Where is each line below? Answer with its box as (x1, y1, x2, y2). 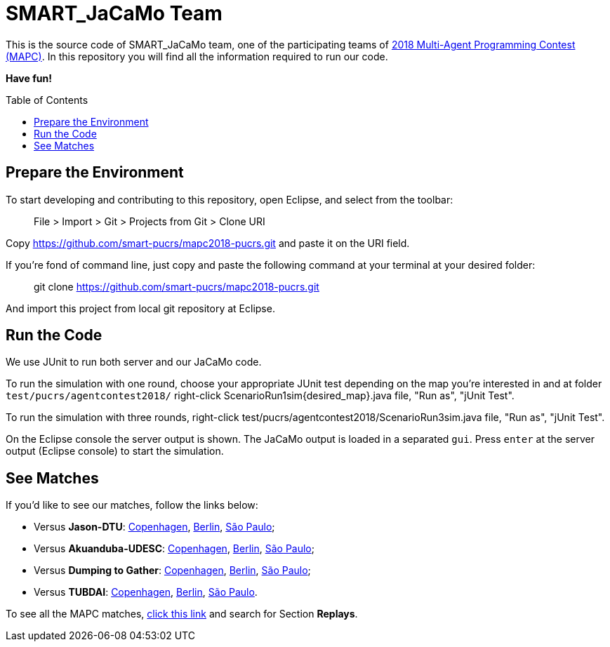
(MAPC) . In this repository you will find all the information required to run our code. (6, 50, 388, 62)
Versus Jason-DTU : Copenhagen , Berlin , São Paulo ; (34, 521, 275, 533)
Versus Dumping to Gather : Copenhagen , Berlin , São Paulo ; (34, 564, 311, 577)
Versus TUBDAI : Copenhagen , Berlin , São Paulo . (34, 586, 258, 599)
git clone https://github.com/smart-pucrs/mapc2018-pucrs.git (34, 280, 319, 293)
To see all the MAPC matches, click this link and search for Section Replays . (6, 608, 358, 620)
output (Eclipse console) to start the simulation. (6, 445, 224, 458)
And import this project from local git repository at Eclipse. (6, 302, 275, 314)
